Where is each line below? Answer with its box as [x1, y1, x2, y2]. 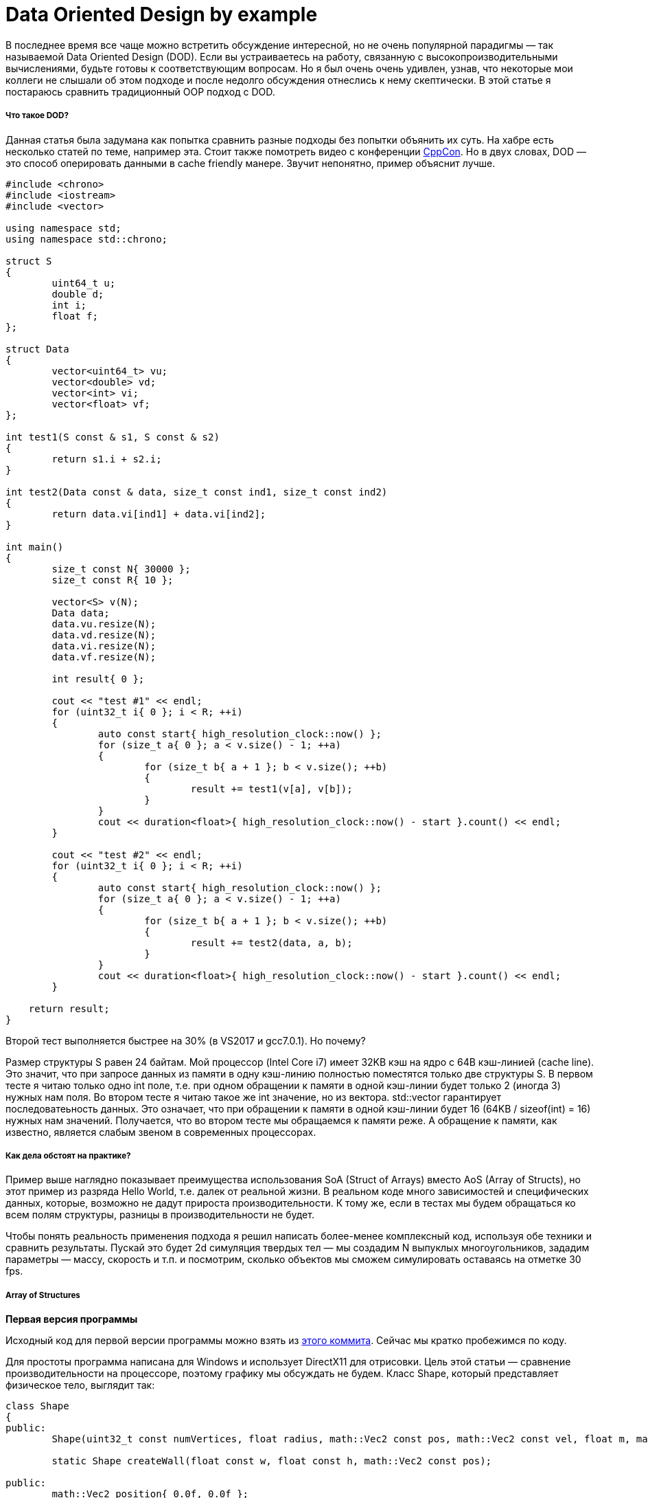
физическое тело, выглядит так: [5, 1379, 155, 1391]
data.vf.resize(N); [51, 651, 157, 662]
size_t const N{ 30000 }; [51, 563, 191, 574]
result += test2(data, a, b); [190, 937, 353, 948]
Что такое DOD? [5, 111, 69, 121]
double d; [51, 288, 104, 300]
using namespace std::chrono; [5, 233, 168, 245]
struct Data [5, 343, 69, 355]
